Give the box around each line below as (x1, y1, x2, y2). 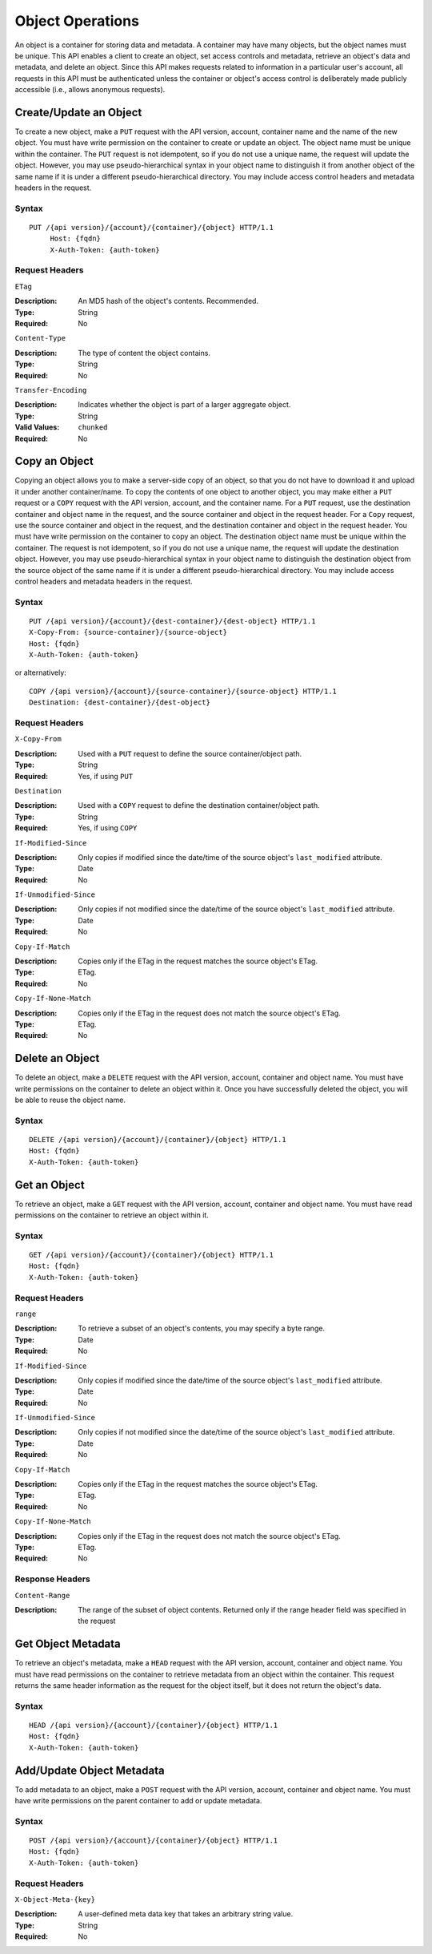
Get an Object (14, 1178, 85, 1192)
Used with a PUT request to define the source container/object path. (78, 749, 302, 758)
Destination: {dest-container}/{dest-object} (29, 698, 211, 707)
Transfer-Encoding (14, 386, 87, 394)
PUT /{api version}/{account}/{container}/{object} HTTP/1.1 (29, 223, 274, 232)
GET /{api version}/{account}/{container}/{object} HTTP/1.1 (29, 1250, 274, 1260)
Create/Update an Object (14, 105, 142, 119)
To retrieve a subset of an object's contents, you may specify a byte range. (78, 1323, 326, 1334)
